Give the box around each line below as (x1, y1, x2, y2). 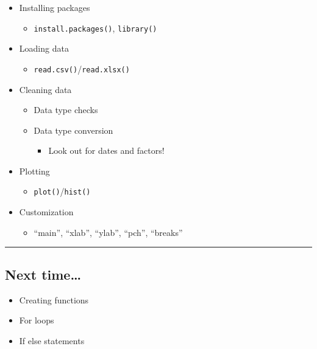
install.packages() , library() (34, 21, 157, 34)
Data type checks (34, 103, 98, 116)
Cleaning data (19, 83, 72, 95)
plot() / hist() (34, 185, 91, 198)
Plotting (19, 164, 50, 177)
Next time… (5, 264, 82, 283)
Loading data (19, 42, 69, 55)
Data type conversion (34, 123, 113, 136)
